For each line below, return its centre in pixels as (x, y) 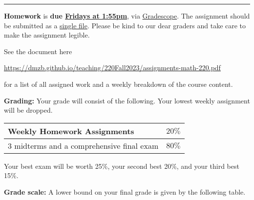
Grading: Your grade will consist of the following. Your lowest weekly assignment (127, 100)
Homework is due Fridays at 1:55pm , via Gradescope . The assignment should (127, 16)
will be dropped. (28, 110)
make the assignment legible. (47, 35)
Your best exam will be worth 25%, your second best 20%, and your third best (122, 166)
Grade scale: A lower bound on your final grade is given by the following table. (125, 191)
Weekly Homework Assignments (71, 131)
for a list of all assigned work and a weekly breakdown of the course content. (118, 84)
